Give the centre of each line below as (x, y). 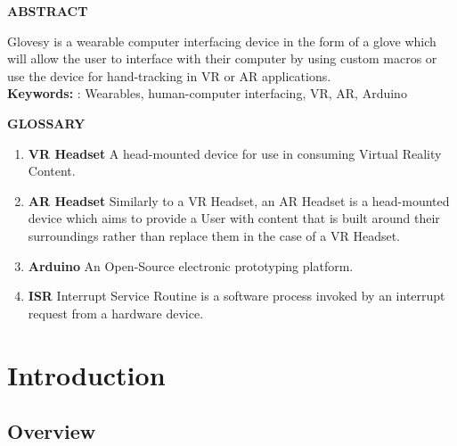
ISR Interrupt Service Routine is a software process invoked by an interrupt (237, 296)
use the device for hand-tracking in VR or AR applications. (169, 75)
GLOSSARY (46, 123)
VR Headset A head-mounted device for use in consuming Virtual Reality (235, 153)
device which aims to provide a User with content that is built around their (234, 218)
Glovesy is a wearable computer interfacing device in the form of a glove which (222, 41)
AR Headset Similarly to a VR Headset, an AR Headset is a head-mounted (239, 200)
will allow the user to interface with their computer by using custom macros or (222, 58)
